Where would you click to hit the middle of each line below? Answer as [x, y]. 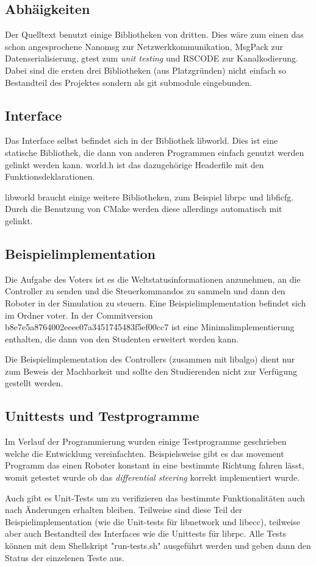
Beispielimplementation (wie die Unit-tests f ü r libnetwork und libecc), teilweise [153, 521]
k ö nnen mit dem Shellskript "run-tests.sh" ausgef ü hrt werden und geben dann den [158, 546]
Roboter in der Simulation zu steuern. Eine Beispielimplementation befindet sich [156, 302]
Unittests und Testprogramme [102, 416]
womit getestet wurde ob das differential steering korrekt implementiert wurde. [153, 477]
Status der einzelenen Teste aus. [65, 557]
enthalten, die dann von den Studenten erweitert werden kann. [122, 338]
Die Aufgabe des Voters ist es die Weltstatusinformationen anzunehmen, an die [153, 279]
